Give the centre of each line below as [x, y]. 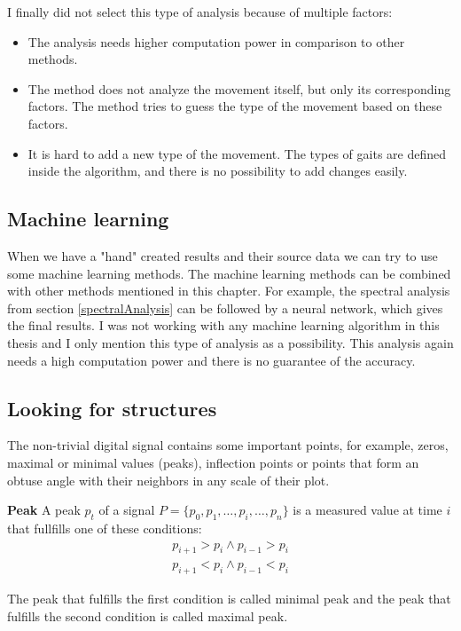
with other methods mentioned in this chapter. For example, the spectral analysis [229, 291]
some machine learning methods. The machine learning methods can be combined [229, 273]
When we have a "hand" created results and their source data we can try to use [223, 255]
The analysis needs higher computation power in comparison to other [216, 41]
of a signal [127, 510]
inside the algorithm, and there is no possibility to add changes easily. [218, 171]
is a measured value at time [367, 510]
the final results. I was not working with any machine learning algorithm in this [223, 325]
